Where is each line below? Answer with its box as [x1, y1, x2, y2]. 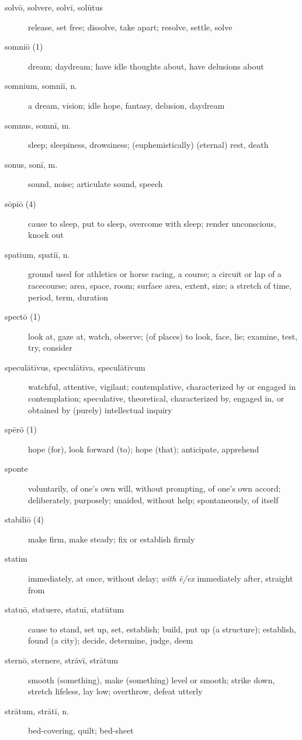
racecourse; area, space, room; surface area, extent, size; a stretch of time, [28, 279, 291, 291]
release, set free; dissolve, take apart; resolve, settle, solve [28, 20, 232, 33]
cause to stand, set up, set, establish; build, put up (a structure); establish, [28, 623, 296, 635]
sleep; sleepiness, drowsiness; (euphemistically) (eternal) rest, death [28, 139, 269, 151]
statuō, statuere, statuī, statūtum [5, 603, 124, 615]
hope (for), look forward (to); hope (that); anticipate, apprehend [28, 442, 259, 455]
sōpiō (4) [5, 197, 36, 209]
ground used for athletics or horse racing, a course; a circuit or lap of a [28, 268, 282, 280]
